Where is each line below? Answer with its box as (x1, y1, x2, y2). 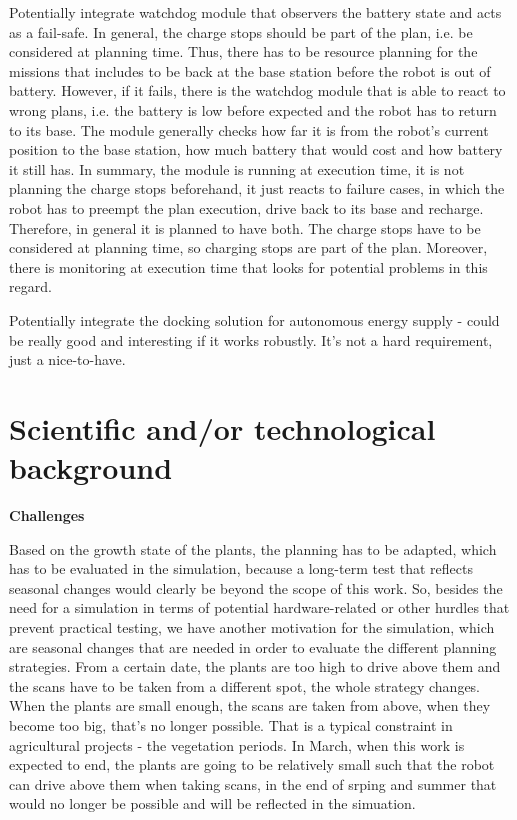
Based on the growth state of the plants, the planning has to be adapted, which (9, 538, 497, 559)
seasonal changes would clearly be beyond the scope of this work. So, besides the (9, 577, 503, 598)
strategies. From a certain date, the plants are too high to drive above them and (9, 656, 501, 677)
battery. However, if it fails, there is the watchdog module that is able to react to (9, 80, 506, 101)
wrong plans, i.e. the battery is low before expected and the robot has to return (9, 99, 497, 120)
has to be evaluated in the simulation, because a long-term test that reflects (9, 558, 473, 579)
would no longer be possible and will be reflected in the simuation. (9, 793, 416, 814)
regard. (9, 276, 52, 297)
